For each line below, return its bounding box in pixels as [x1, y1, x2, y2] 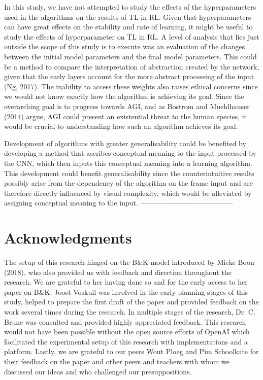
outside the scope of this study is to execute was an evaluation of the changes [4, 41, 245, 52]
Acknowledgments [4, 227, 132, 248]
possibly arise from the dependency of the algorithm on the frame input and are [4, 178, 253, 188]
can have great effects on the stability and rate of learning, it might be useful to [4, 21, 253, 32]
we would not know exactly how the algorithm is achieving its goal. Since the [4, 91, 244, 101]
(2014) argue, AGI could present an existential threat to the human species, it [4, 111, 247, 121]
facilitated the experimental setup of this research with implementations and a [4, 336, 248, 347]
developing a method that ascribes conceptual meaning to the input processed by [4, 148, 256, 158]
